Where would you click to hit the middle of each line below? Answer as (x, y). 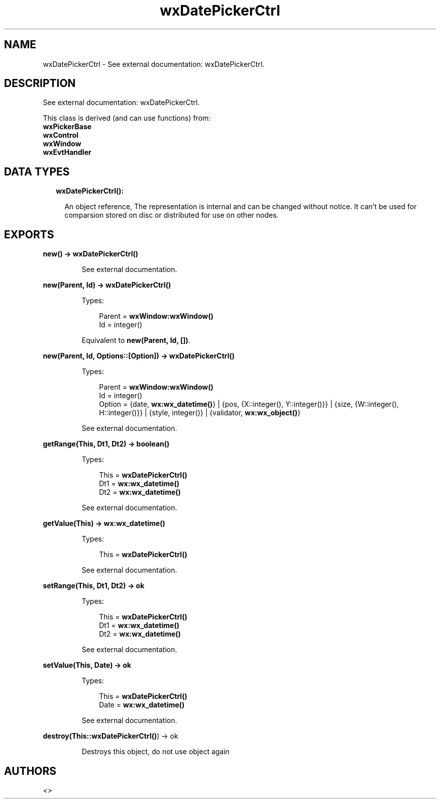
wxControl (61, 135)
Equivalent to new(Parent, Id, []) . (136, 340)
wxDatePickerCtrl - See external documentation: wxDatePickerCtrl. (154, 64)
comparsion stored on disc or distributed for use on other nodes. (172, 215)
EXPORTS (29, 234)
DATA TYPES (37, 171)
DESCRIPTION (40, 83)
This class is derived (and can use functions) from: (127, 118)
